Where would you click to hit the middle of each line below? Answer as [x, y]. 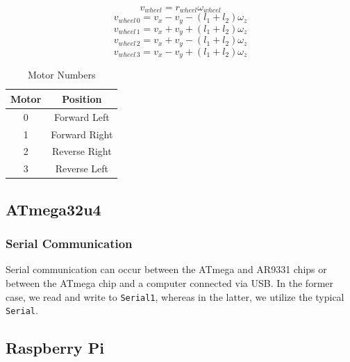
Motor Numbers [62, 75]
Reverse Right [82, 151]
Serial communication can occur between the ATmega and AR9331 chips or [166, 269]
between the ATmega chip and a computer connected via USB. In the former [169, 282]
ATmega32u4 [53, 209]
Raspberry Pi [55, 348]
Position [82, 98]
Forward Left [82, 116]
